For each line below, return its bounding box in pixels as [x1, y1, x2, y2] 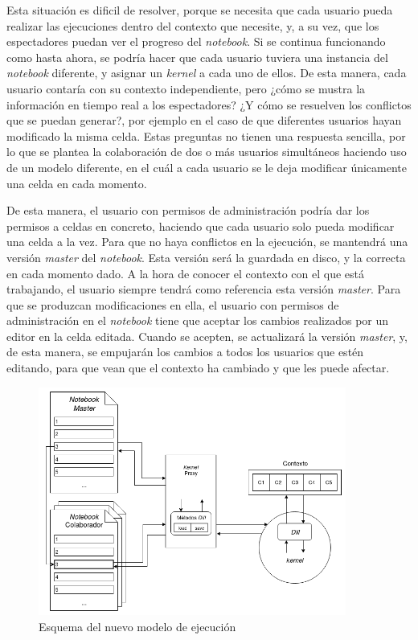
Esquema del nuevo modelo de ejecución [39, 617, 236, 634]
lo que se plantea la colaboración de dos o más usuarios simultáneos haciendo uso [6, 143, 407, 160]
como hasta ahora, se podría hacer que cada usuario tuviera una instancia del [6, 48, 388, 65]
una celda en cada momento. [6, 174, 147, 191]
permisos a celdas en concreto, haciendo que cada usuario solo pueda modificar [6, 217, 395, 234]
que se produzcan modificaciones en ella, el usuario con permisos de [6, 296, 339, 313]
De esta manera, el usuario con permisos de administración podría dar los [6, 202, 370, 219]
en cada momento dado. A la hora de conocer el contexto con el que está [6, 265, 364, 281]
